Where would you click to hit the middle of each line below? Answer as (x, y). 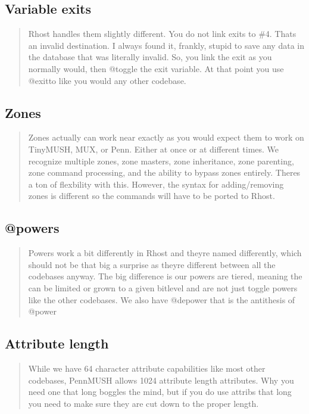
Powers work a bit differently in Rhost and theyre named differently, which (165, 253)
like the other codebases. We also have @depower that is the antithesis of (162, 299)
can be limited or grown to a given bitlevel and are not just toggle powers (163, 287)
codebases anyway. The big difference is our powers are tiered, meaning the (165, 276)
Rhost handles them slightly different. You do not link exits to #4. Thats (162, 34)
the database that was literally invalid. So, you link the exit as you (150, 57)
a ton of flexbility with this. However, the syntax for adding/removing (156, 184)
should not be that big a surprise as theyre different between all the (152, 264)
